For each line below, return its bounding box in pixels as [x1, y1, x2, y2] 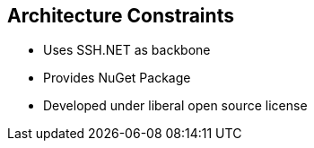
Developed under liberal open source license [43, 98, 308, 114]
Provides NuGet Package [43, 70, 191, 86]
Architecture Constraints [7, 4, 234, 27]
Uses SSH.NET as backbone [43, 42, 211, 58]
